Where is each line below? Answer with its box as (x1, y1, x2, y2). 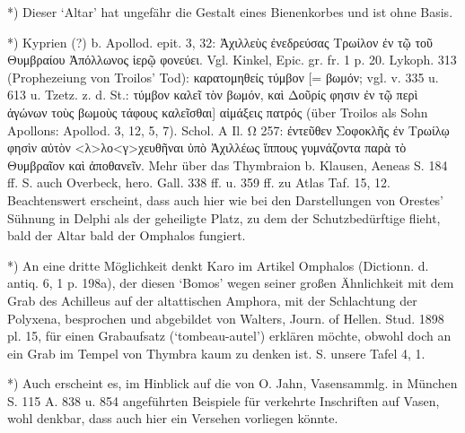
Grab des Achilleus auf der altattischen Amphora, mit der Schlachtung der (7, 290, 417, 309)
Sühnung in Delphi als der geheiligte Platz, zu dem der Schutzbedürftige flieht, (7, 208, 441, 227)
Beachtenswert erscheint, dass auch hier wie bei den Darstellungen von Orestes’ (7, 190, 444, 209)
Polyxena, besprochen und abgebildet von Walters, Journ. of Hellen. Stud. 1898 (7, 308, 444, 327)
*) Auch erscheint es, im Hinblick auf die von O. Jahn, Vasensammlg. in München (7, 374, 458, 393)
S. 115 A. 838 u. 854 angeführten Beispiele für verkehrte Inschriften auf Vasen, (7, 391, 440, 410)
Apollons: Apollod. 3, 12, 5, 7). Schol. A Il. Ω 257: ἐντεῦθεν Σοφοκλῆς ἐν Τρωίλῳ (7, 120, 450, 139)
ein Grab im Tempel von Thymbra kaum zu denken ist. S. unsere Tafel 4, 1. (7, 343, 426, 362)
